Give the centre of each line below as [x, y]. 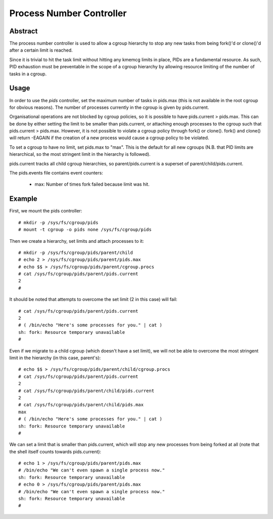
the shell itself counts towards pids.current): [55, 451]
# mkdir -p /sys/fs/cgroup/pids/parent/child [76, 252]
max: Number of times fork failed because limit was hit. [92, 184]
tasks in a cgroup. [28, 74]
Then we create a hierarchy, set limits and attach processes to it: [77, 241]
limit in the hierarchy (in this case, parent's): [55, 358]
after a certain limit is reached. [41, 50]
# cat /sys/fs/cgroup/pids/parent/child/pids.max [81, 405]
